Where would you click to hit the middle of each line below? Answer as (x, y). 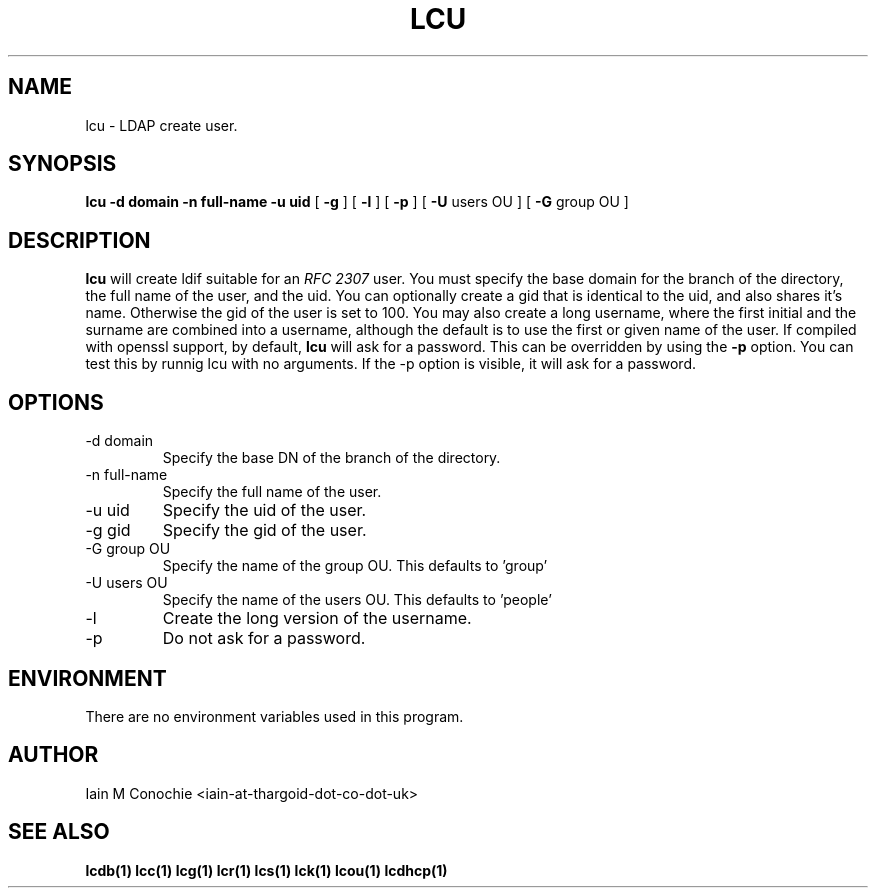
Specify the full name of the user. (272, 492)
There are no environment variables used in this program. (274, 716)
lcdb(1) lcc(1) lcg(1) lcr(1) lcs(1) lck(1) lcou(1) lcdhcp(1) (266, 870)
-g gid (108, 530)
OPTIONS (56, 402)
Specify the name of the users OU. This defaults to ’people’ (357, 600)
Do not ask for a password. (264, 638)
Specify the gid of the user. (264, 530)
